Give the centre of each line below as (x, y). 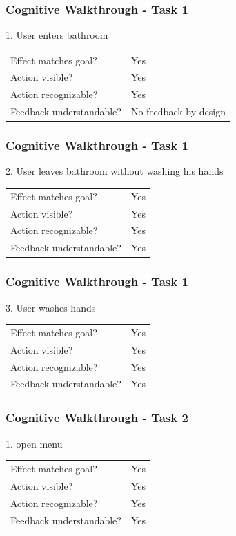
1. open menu (34, 443)
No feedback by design (178, 112)
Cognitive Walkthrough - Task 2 (97, 418)
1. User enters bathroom (57, 35)
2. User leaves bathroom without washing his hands (115, 171)
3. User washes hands (51, 307)
